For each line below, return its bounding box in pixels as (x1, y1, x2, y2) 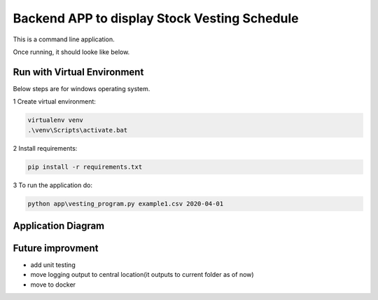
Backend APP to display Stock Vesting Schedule (13, 11, 299, 26)
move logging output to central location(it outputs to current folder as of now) (30, 271, 255, 279)
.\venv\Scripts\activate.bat (27, 126, 128, 134)
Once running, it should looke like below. (13, 48, 130, 56)
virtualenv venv (27, 116, 84, 124)
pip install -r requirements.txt (27, 163, 143, 171)
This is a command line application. (13, 35, 115, 43)
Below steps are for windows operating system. (13, 84, 150, 93)
